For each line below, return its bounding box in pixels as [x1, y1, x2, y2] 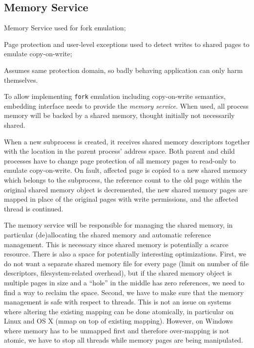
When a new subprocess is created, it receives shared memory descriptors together [4, 136, 250, 146]
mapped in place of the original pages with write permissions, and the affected [4, 194, 238, 204]
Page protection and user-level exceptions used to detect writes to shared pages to [4, 39, 250, 49]
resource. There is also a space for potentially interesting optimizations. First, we [4, 249, 246, 259]
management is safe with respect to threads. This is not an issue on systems [4, 297, 232, 307]
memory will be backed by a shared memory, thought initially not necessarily [4, 110, 235, 120]
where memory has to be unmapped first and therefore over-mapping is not [4, 325, 230, 335]
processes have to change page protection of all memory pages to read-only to [4, 155, 236, 165]
